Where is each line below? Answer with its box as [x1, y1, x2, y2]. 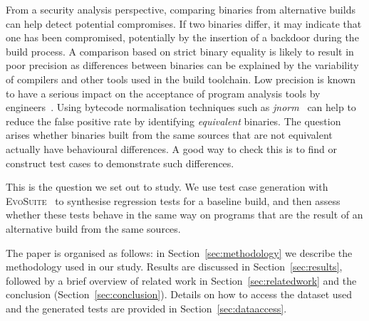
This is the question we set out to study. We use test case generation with [6, 179, 328, 194]
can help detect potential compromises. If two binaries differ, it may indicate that [6, 16, 362, 31]
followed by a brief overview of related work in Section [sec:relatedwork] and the [6, 273, 357, 288]
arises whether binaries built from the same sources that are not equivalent [6, 127, 333, 142]
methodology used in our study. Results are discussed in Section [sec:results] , [6, 259, 343, 274]
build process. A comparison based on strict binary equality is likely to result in [6, 43, 354, 58]
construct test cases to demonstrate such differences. [6, 155, 234, 170]
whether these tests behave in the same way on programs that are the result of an [6, 207, 363, 222]
